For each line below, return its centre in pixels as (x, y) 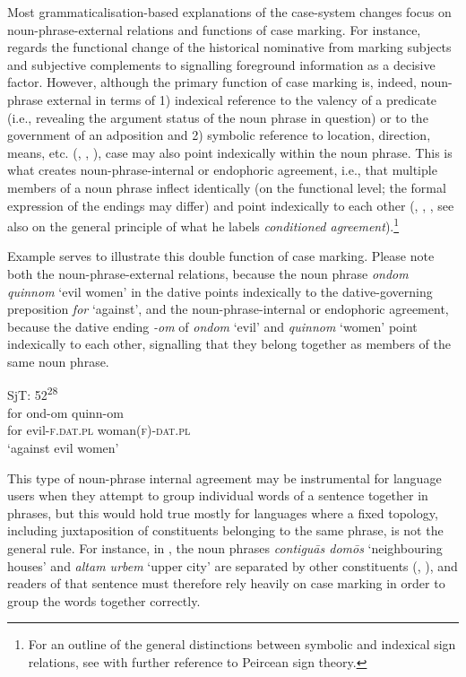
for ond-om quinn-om (65, 412)
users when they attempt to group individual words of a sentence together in (218, 495)
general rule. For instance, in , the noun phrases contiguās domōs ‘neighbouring (225, 547)
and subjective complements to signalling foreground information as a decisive (221, 64)
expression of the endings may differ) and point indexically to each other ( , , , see (231, 205)
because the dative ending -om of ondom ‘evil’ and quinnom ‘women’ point (212, 326)
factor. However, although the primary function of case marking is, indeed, (212, 82)
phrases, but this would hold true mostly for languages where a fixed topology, (223, 512)
